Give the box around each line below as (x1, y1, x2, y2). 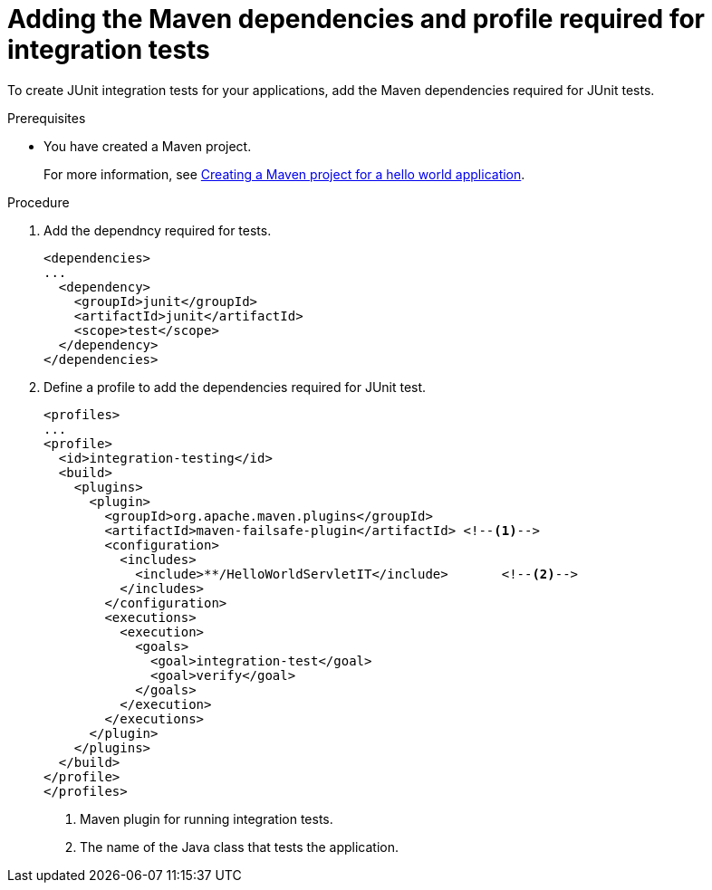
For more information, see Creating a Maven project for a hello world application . (43, 166, 525, 182)
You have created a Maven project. (43, 138, 252, 154)
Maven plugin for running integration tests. (80, 810, 333, 827)
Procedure (7, 194, 70, 210)
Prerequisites (7, 110, 86, 126)
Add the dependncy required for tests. (43, 222, 272, 238)
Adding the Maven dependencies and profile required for (7, 4, 705, 34)
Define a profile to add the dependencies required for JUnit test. (43, 378, 427, 395)
